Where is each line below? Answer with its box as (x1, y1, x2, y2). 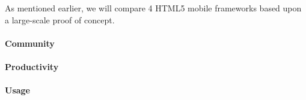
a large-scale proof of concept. (5, 13, 115, 26)
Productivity (5, 60, 59, 72)
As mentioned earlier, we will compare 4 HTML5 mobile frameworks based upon (5, 2, 302, 14)
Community (5, 37, 55, 49)
